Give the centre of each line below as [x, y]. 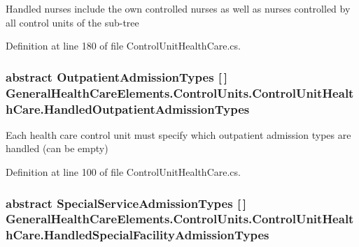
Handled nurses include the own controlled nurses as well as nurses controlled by [178, 8]
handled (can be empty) [57, 148]
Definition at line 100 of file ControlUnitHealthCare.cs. [123, 172]
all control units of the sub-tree [72, 22]
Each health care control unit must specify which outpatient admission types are [178, 134]
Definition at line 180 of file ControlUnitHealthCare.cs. [123, 46]
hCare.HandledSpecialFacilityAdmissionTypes [138, 235]
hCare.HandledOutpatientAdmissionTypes [128, 108]
